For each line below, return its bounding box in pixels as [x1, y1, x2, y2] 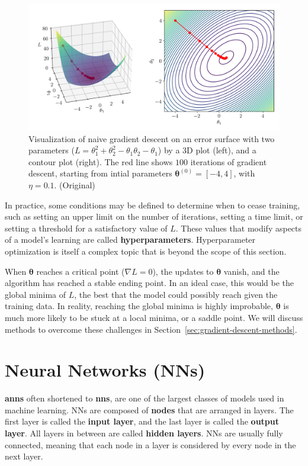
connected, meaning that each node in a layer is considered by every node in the [5, 438, 296, 451]
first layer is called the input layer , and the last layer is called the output [5, 415, 279, 428]
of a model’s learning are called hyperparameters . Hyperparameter [5, 233, 256, 246]
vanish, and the [223, 265, 280, 277]
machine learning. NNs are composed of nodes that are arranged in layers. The [5, 403, 294, 416]
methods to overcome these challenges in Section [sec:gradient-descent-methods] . [5, 323, 297, 335]
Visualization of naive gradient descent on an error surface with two [28, 132, 275, 144]
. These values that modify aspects [175, 221, 302, 234]
